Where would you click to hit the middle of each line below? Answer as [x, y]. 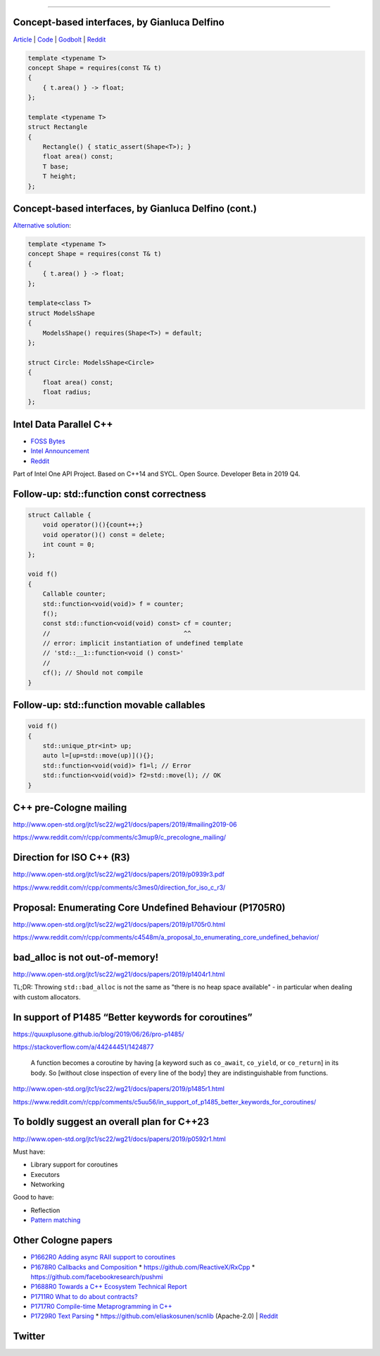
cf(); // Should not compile [93, 673]
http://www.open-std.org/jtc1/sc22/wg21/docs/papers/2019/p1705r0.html [119, 924]
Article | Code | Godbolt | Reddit [59, 39]
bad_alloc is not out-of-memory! [86, 957]
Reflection [45, 1210]
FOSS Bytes [48, 441]
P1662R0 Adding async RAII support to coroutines [103, 1257]
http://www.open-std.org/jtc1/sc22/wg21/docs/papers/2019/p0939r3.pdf [119, 875]
